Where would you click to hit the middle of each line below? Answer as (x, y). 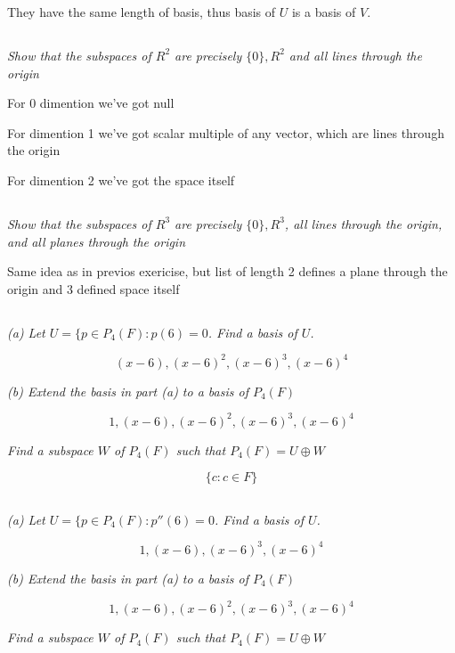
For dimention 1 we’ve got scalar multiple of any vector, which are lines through (226, 132)
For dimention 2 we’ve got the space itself (121, 180)
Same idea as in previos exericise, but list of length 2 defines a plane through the (227, 271)
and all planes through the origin (97, 241)
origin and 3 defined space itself (93, 288)
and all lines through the (355, 55)
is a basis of (324, 12)
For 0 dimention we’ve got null (91, 103)
